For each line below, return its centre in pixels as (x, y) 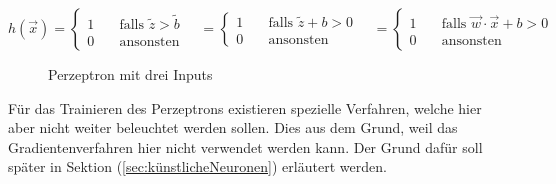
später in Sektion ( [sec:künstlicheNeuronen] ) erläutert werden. (197, 166)
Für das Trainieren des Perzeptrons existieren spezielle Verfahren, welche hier (245, 107)
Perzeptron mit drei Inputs (130, 74)
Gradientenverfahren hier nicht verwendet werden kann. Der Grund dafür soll (245, 146)
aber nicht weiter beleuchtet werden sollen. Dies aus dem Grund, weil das (233, 127)
